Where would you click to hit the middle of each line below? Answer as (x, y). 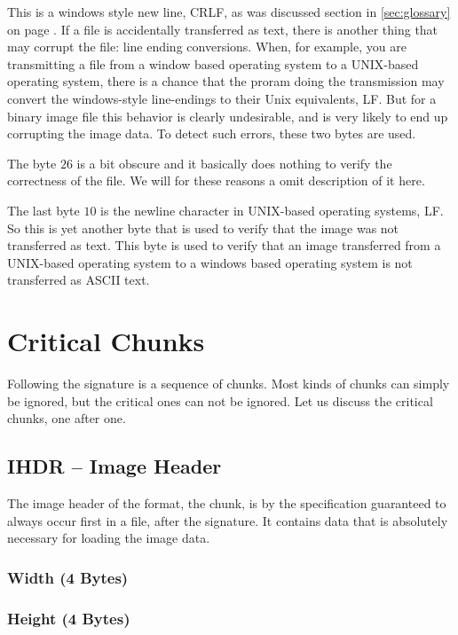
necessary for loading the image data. (109, 538)
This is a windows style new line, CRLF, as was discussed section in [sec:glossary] (229, 12)
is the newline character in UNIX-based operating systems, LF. (272, 210)
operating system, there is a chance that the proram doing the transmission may (226, 81)
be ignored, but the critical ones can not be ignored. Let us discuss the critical (220, 400)
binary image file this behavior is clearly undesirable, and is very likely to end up (228, 116)
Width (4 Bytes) (68, 577)
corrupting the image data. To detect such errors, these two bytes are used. (212, 133)
